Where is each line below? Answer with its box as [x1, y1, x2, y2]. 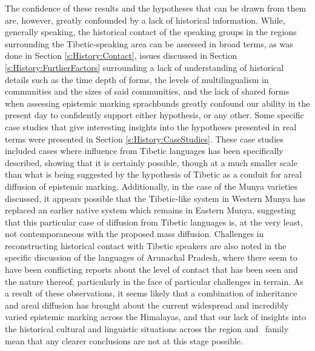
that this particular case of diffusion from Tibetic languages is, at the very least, [5, 215, 303, 228]
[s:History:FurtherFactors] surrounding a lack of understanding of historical [5, 61, 284, 73]
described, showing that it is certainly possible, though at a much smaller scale [5, 156, 297, 169]
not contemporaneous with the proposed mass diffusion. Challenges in [5, 227, 264, 240]
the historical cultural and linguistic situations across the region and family [5, 323, 289, 335]
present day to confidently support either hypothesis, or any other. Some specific [5, 109, 304, 121]
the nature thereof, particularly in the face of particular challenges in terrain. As [5, 275, 303, 287]
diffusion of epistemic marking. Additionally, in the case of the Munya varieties [5, 179, 298, 192]
